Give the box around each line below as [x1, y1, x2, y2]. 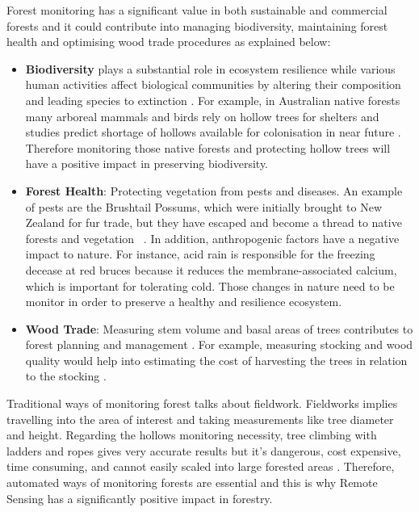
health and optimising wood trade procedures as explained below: [6, 33, 331, 50]
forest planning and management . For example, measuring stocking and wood [25, 336, 413, 353]
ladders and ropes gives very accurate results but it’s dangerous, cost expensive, [6, 442, 401, 459]
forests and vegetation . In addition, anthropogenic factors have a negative [25, 229, 400, 246]
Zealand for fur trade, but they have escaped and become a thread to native [25, 214, 402, 231]
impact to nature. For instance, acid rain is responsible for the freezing [25, 246, 375, 262]
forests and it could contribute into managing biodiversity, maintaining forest [6, 17, 388, 34]
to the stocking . [25, 367, 107, 384]
